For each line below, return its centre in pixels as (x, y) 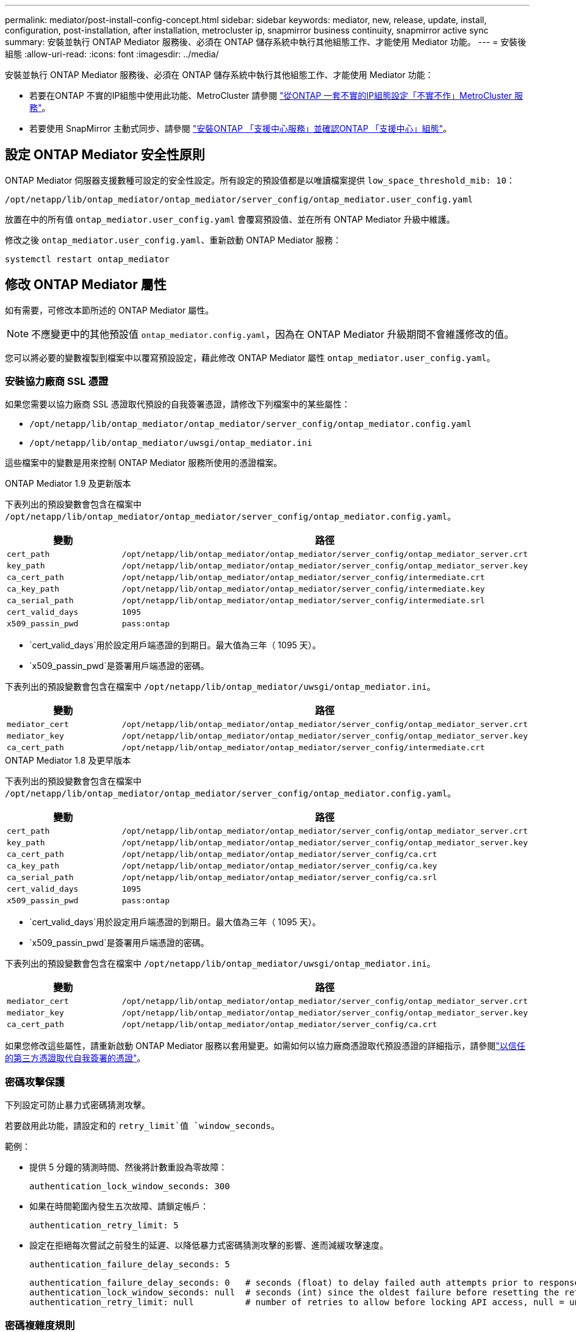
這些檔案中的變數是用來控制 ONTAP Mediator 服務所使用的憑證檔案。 (144, 463)
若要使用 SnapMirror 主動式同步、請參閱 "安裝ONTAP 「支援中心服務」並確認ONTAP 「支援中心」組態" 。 (241, 128)
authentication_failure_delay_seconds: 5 (130, 1265)
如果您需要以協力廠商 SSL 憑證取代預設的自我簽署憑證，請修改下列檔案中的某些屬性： (178, 404)
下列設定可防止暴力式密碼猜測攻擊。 (77, 1105)
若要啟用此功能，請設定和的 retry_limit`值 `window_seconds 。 (142, 1126)
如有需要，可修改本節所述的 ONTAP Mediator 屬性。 (110, 310)
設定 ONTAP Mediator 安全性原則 (105, 155)
